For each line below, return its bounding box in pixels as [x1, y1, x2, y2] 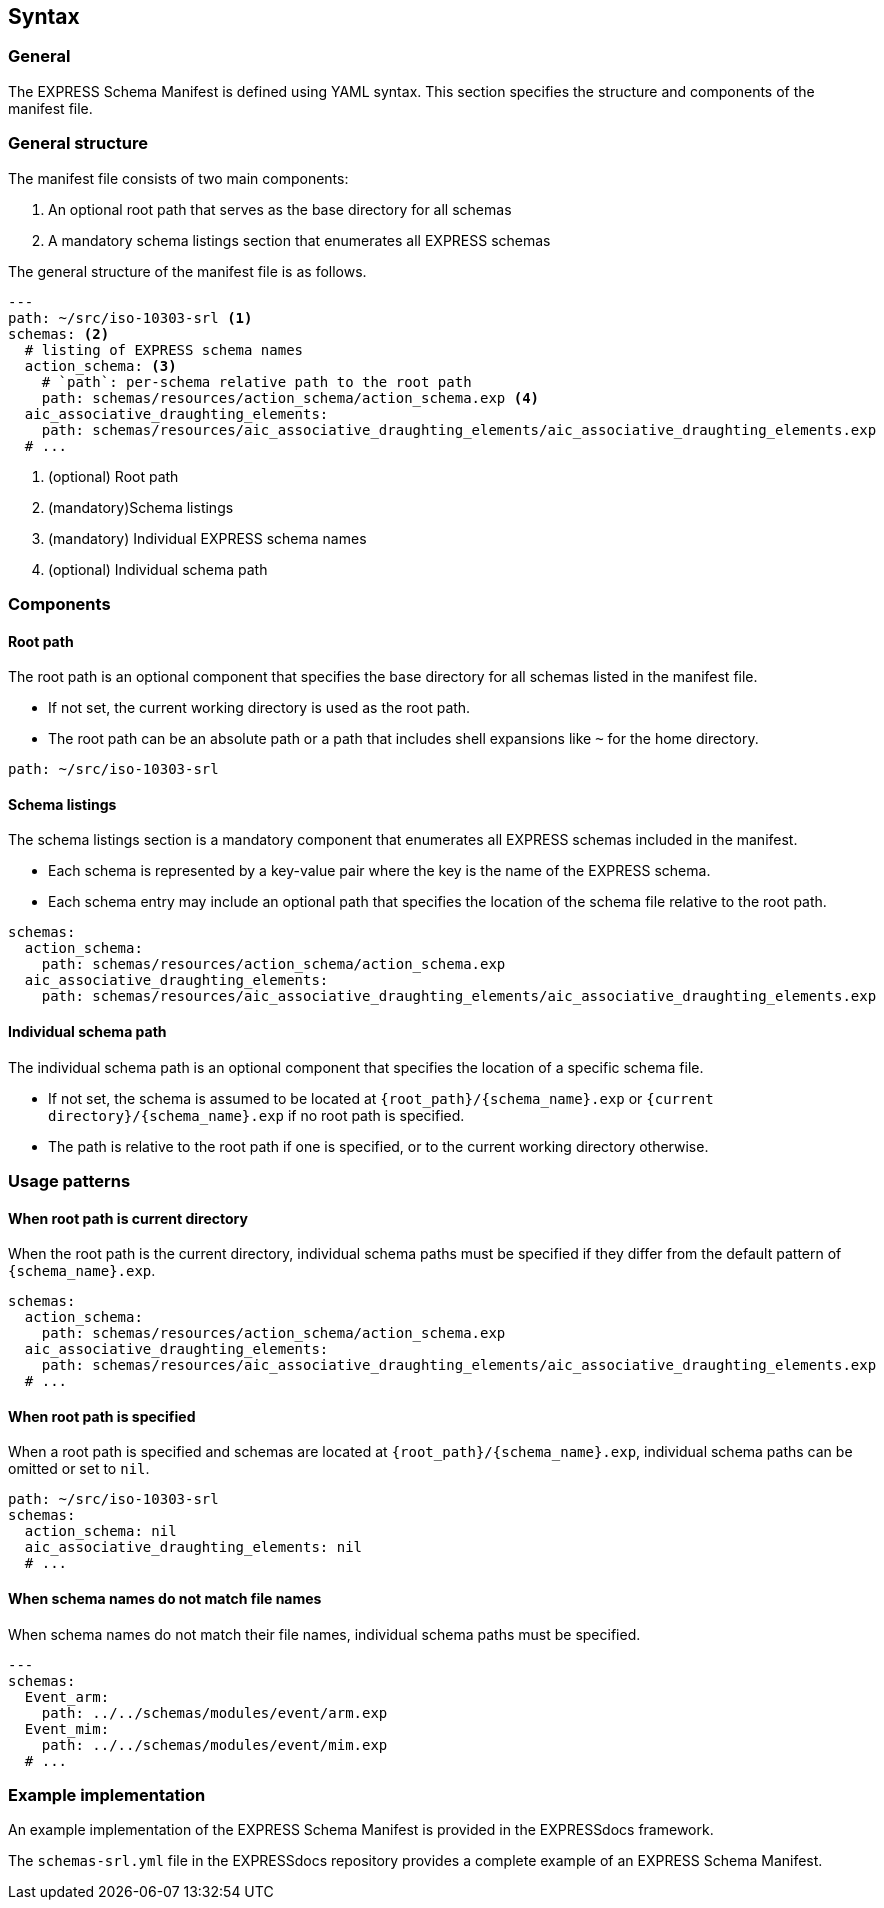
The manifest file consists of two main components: [8, 169, 349, 187]
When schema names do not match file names [8, 1590, 322, 1607]
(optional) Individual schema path [48, 560, 268, 578]
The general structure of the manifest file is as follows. [8, 262, 367, 280]
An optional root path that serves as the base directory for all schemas [48, 200, 512, 218]
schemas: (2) [8, 325, 110, 342]
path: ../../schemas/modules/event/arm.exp [41, 1704, 388, 1721]
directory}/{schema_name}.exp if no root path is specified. [48, 1106, 465, 1124]
